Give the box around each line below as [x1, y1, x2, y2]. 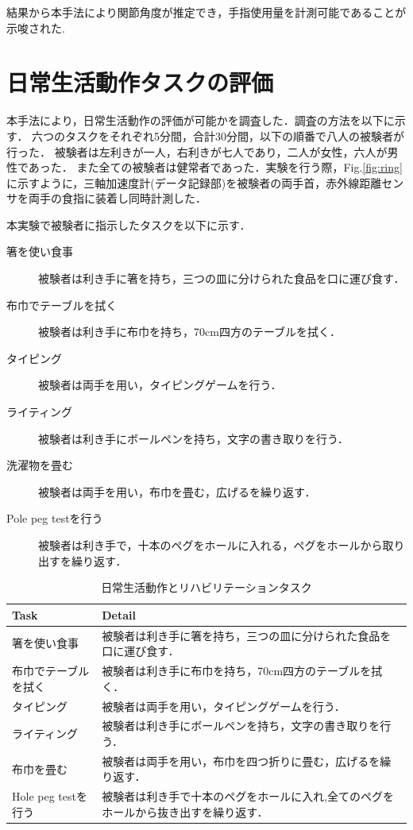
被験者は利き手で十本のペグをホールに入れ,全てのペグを [102, 788, 395, 805]
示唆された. [6, 19, 65, 36]
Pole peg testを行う [6, 510, 103, 527]
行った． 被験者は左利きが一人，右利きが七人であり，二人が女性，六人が [6, 143, 388, 160]
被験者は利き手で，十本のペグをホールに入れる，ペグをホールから [38, 537, 383, 553]
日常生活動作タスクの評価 [6, 66, 274, 98]
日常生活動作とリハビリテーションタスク [101, 579, 312, 596]
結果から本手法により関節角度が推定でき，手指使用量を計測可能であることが [6, 4, 407, 20]
